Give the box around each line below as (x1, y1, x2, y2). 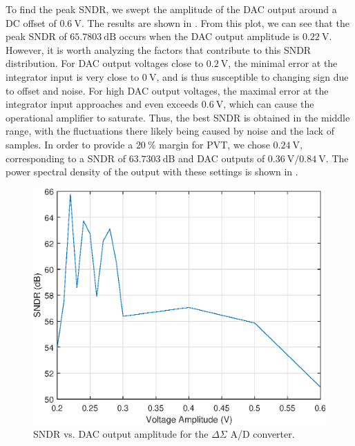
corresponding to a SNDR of (6, 151, 126, 165)
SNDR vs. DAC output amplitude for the (33, 427, 209, 441)
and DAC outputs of (178, 151, 265, 165)
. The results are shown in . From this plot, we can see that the (81, 15, 349, 30)
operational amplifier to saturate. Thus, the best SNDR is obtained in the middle (6, 110, 350, 124)
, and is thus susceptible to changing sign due (156, 69, 349, 84)
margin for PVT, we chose (159, 137, 270, 151)
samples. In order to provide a (6, 137, 133, 151)
